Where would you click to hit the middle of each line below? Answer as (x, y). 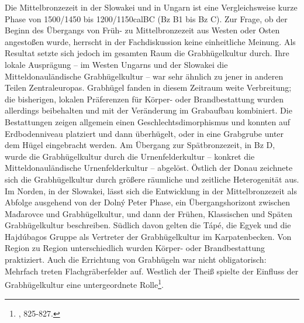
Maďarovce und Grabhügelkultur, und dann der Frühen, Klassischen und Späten (148, 213)
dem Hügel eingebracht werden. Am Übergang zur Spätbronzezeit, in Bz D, (140, 145)
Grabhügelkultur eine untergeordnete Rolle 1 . (84, 284)
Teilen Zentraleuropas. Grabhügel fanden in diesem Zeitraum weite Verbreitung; (148, 87)
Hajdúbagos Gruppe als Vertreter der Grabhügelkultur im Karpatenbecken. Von (148, 236)
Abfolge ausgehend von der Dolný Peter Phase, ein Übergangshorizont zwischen (147, 202)
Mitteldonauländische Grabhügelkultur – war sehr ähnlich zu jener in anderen (144, 76)
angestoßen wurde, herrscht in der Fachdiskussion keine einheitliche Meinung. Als (150, 41)
